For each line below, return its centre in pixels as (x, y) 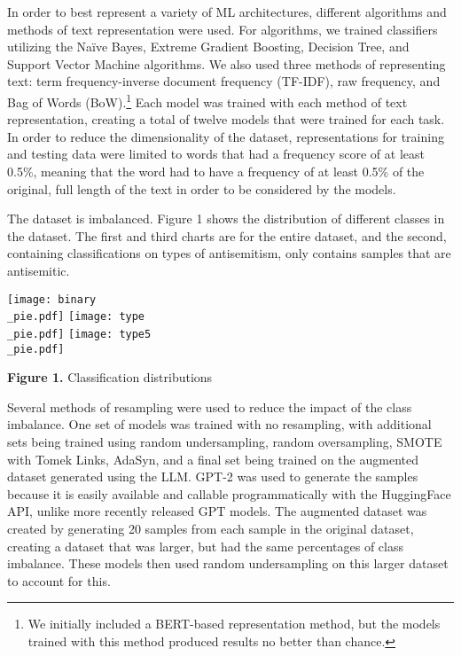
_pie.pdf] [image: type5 (79, 334)
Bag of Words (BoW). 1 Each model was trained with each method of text (207, 100)
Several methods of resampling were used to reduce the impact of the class (210, 406)
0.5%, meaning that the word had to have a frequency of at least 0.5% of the (216, 171)
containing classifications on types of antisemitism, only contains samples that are (229, 253)
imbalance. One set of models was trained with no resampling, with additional (219, 424)
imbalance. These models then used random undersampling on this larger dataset (228, 563)
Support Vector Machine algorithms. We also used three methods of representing (227, 63)
